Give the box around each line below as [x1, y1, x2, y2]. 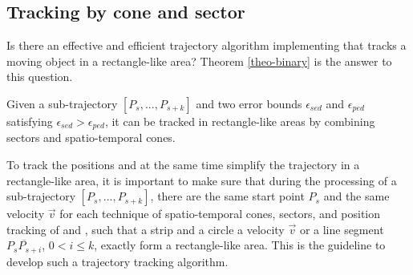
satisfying [6, 112, 53, 129]
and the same [323, 188, 390, 204]
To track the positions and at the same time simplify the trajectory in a [6, 156, 360, 173]
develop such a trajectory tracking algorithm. [6, 253, 229, 269]
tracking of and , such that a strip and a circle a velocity [6, 220, 285, 237]
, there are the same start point [150, 188, 305, 204]
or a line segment [299, 220, 384, 237]
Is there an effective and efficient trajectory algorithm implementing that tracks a [6, 37, 407, 54]
